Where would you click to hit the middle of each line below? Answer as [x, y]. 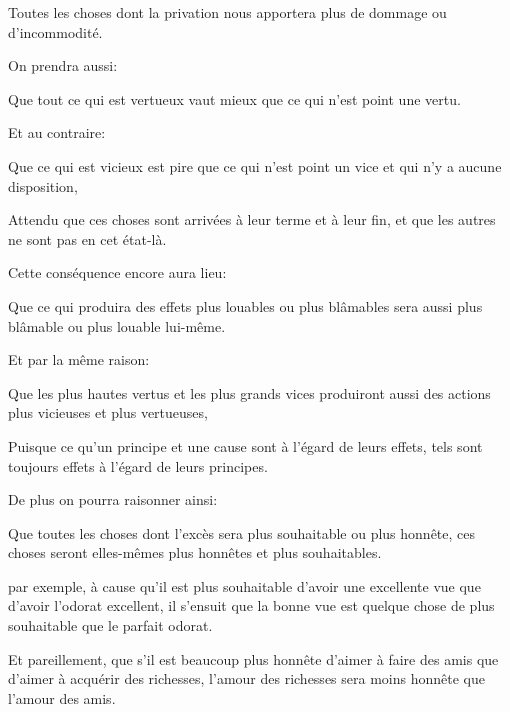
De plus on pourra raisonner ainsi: [113, 499]
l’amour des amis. [62, 697]
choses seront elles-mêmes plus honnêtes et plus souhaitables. [195, 552]
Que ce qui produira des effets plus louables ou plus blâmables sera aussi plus [245, 305]
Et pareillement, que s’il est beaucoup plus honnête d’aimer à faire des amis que [253, 658]
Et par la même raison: [79, 359]
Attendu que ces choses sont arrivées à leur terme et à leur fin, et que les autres [252, 219]
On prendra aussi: [63, 65]
